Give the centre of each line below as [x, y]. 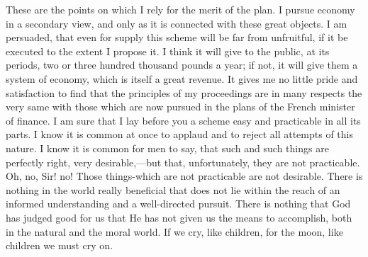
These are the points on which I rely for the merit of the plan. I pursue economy [180, 9]
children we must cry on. [60, 245]
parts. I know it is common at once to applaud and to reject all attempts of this [179, 134]
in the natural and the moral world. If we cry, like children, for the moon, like [174, 231]
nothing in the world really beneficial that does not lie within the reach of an [173, 189]
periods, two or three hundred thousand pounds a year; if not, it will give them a [182, 65]
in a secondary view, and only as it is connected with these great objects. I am [177, 23]
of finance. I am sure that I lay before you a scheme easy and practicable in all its [183, 120]
